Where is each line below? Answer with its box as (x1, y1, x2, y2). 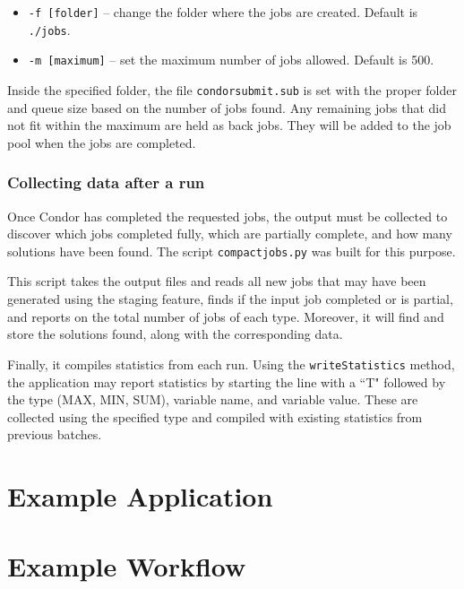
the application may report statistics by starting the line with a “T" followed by (7, 372, 446, 391)
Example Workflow (7, 548, 246, 585)
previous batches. (7, 425, 102, 444)
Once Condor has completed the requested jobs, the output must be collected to (7, 206, 448, 225)
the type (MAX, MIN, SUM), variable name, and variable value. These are (7, 390, 418, 409)
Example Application (7, 478, 273, 515)
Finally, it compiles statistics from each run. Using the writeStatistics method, (7, 354, 455, 373)
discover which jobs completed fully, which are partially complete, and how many (7, 224, 452, 243)
